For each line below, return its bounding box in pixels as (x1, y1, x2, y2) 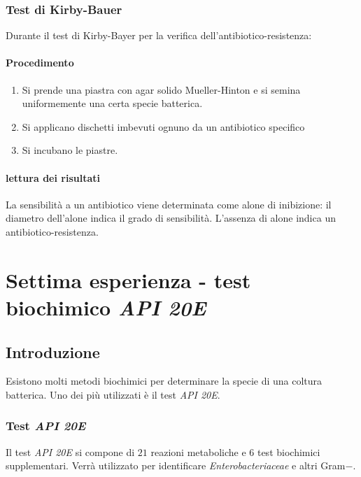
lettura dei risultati (6, 170, 100, 185)
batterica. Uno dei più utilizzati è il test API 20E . (6, 387, 220, 401)
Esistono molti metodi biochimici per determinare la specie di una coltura (6, 373, 323, 388)
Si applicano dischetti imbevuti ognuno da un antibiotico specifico (22, 119, 305, 134)
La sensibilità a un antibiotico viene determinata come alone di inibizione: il (6, 197, 332, 211)
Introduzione (6, 341, 100, 362)
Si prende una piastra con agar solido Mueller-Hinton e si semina (22, 82, 301, 97)
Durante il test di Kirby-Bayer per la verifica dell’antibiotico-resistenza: (6, 28, 312, 43)
